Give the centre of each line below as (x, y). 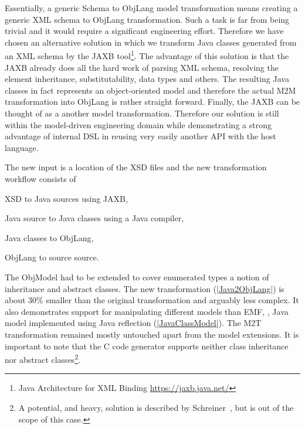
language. (22, 147)
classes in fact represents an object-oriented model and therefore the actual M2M (150, 90)
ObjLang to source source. (52, 257)
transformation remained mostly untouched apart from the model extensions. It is (152, 334)
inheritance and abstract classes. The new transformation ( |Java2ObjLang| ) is (145, 288)
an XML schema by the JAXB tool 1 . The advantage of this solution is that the (147, 55)
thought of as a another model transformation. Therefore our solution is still (142, 113)
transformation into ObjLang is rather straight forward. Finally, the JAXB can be (152, 102)
